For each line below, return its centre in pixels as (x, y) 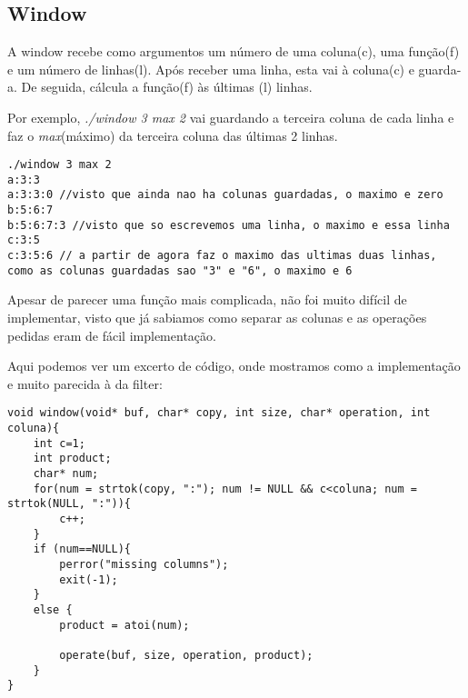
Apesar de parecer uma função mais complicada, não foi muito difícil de (207, 299)
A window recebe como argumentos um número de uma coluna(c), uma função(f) (234, 51)
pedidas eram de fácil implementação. (112, 335)
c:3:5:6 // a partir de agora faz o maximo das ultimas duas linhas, (222, 256)
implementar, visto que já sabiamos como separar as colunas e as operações (217, 318)
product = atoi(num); (124, 625)
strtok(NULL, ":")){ (70, 504)
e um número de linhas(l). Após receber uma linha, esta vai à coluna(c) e (211, 69)
